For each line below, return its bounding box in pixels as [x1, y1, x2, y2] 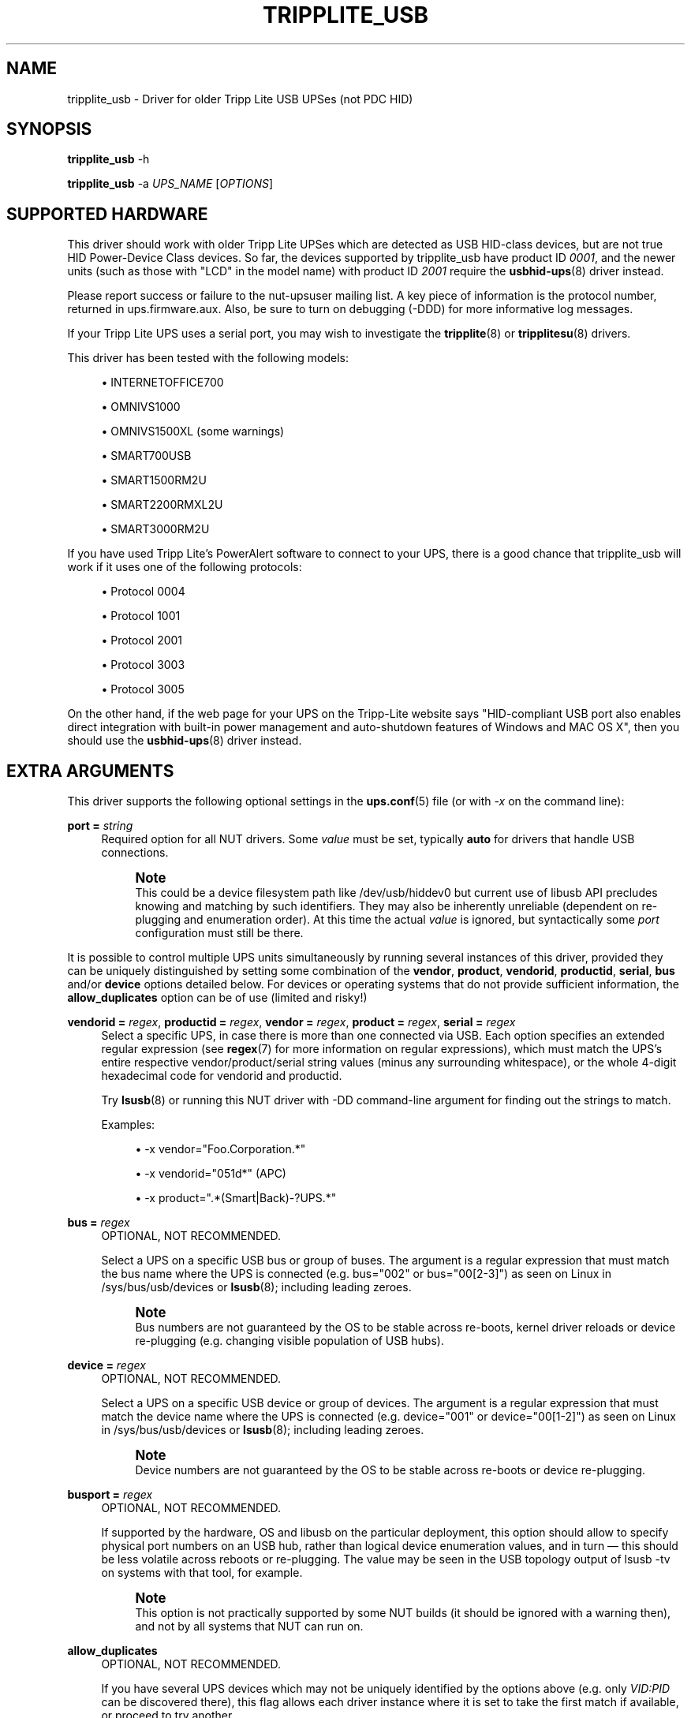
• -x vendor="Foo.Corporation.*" [135, 1142, 306, 1156]
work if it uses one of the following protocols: [67, 560, 302, 574]
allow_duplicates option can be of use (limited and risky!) [67, 991, 368, 1005]
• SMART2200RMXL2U [101, 498, 223, 512]
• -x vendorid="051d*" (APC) [135, 1167, 286, 1181]
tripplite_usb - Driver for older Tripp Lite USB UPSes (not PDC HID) [67, 92, 413, 106]
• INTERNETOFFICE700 [101, 375, 224, 390]
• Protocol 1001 [101, 609, 181, 623]
